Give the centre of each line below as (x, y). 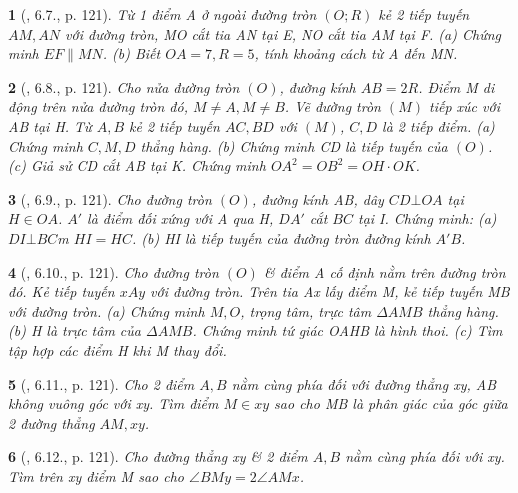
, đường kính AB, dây (317, 198)
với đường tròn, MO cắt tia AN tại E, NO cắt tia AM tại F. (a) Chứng (283, 33)
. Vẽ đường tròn (332, 106)
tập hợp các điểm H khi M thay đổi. (117, 349)
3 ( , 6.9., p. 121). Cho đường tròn (110, 198)
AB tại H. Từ (50, 125)
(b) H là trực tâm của (74, 330)
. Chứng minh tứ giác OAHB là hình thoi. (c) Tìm (347, 330)
